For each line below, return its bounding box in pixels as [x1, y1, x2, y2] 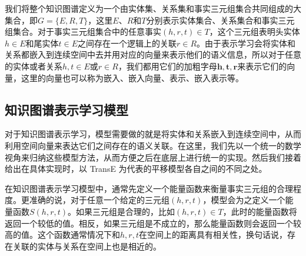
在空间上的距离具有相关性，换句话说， [138, 228, 287, 241]
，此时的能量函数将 [222, 205, 297, 217]
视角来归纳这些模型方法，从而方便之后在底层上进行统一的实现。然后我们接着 [5, 151, 301, 163]
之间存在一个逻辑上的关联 [78, 36, 177, 49]
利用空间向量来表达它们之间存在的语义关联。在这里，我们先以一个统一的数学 [5, 139, 301, 151]
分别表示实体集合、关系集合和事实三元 [146, 14, 295, 26]
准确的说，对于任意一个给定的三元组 [29, 194, 169, 206]
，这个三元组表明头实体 [209, 25, 300, 38]
